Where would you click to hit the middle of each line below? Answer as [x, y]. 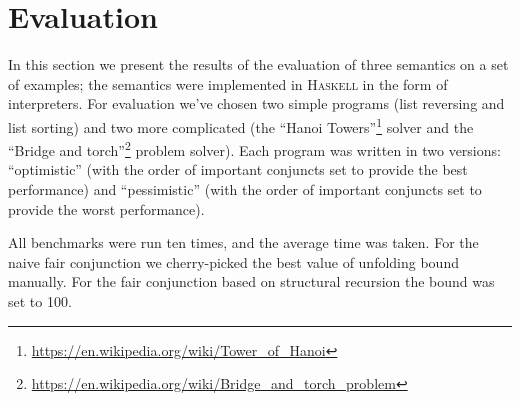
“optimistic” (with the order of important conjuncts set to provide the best [238, 169]
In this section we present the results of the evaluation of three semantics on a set [258, 64]
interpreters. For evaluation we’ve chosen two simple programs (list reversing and [256, 103]
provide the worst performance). [106, 208]
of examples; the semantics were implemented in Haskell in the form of [228, 83]
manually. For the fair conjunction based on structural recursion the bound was [251, 281]
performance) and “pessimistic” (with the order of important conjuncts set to [245, 189]
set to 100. [40, 300]
